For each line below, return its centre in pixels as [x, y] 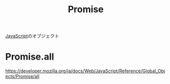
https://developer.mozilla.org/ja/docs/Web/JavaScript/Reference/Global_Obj [85, 71]
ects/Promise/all [22, 76]
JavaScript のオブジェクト [32, 36]
